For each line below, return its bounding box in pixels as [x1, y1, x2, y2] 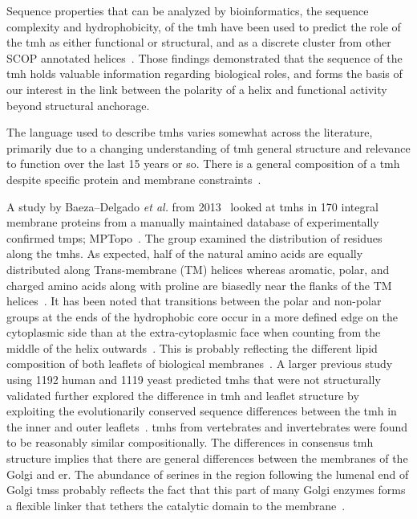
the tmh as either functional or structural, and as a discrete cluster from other [6, 34, 391, 51]
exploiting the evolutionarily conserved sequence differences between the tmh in [6, 403, 397, 419]
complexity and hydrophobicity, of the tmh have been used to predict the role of [6, 18, 401, 35]
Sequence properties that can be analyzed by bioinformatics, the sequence [6, 2, 369, 18]
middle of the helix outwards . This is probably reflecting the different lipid [6, 339, 378, 356]
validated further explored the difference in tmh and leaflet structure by [6, 386, 359, 403]
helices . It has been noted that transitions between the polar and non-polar [6, 292, 382, 309]
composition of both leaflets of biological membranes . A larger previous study [6, 355, 393, 372]
